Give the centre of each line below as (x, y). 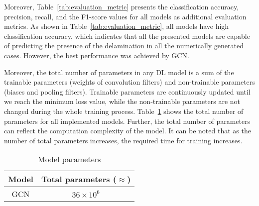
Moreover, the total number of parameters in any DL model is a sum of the (119, 72)
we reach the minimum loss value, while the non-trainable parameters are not (122, 101)
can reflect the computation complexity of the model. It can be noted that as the (128, 131)
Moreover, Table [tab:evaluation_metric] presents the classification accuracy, (122, 6)
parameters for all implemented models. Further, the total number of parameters (127, 121)
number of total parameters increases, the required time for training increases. (123, 140)
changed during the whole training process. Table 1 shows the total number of (124, 111)
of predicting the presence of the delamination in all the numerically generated (124, 46)
